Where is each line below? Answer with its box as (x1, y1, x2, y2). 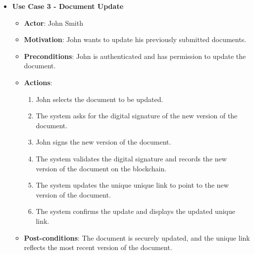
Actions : (24, 77, 52, 87)
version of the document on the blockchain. (36, 163, 167, 173)
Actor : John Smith (24, 17, 83, 28)
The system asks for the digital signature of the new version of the (36, 110, 238, 121)
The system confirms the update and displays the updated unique (36, 206, 235, 216)
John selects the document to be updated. (36, 94, 163, 104)
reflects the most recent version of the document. (24, 242, 172, 253)
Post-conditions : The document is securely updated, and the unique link (24, 232, 250, 243)
